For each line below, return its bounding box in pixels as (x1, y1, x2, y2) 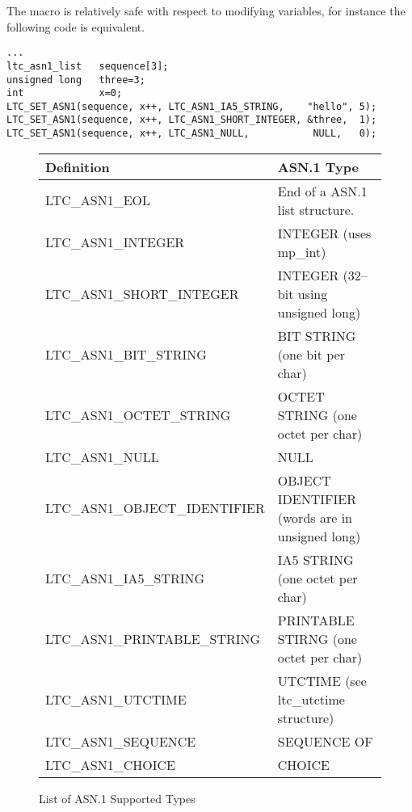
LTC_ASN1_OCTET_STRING (45, 405, 231, 424)
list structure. (277, 200, 355, 219)
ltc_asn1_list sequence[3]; (6, 60, 169, 72)
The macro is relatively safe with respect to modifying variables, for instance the (6, 2, 406, 19)
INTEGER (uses (277, 223, 372, 242)
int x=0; (6, 87, 123, 99)
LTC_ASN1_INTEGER (45, 233, 185, 252)
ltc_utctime (277, 689, 345, 709)
